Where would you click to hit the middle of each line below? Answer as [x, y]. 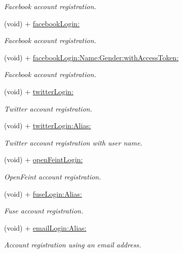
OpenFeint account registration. [53, 176]
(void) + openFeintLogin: [44, 159]
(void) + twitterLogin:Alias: [48, 125]
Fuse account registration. [44, 211]
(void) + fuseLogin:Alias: [43, 193]
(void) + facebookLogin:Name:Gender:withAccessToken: [92, 57]
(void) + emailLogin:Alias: [45, 227]
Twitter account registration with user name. [73, 142]
